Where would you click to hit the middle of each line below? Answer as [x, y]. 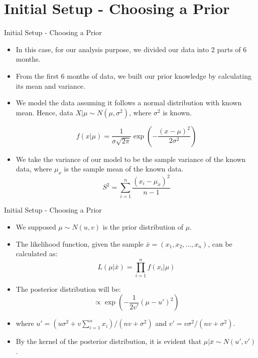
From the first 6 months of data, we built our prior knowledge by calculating [134, 75]
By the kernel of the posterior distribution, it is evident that [109, 341]
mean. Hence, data [44, 112]
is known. [177, 112]
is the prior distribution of [143, 226]
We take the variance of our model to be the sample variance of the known [131, 159]
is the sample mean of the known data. [124, 169]
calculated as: [37, 253]
